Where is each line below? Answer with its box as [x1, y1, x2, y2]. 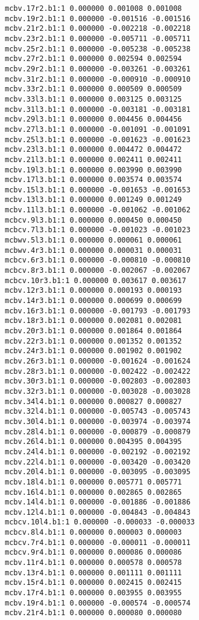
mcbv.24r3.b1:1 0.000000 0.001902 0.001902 [5, 347, 182, 356]
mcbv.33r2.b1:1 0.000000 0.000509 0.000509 [5, 85, 182, 94]
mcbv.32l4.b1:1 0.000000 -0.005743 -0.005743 [5, 407, 191, 416]
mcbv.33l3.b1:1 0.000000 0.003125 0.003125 [5, 94, 182, 103]
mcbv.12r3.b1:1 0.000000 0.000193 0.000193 [5, 286, 182, 295]
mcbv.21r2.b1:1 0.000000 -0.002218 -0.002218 [5, 24, 191, 33]
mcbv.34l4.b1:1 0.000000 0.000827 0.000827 [5, 397, 182, 406]
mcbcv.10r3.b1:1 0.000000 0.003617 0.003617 [5, 276, 186, 285]
